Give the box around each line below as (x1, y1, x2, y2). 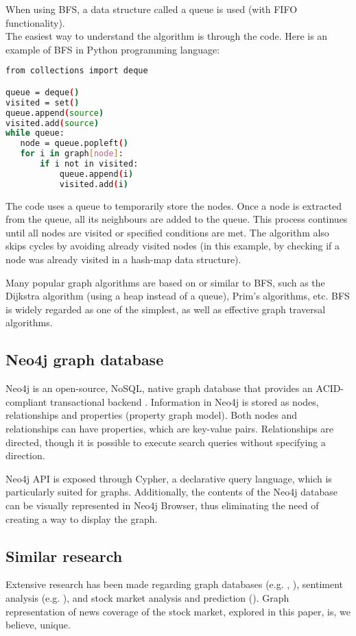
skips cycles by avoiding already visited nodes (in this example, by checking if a (5, 238, 340, 253)
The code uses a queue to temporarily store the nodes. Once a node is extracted (5, 198, 342, 212)
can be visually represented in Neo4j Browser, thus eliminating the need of (5, 498, 319, 512)
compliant (5, 394, 47, 408)
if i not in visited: (40, 159, 139, 169)
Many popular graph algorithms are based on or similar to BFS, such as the (5, 275, 325, 289)
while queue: (5, 128, 64, 138)
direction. (5, 448, 45, 463)
